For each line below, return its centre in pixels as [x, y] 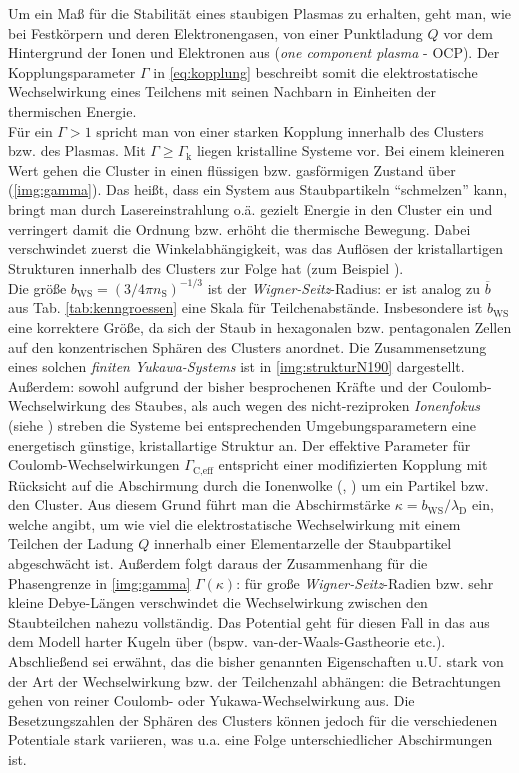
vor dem [468, 32]
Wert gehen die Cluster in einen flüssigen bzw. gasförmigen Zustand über [232, 169]
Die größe [37, 287]
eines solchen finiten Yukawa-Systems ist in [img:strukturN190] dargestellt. [236, 366]
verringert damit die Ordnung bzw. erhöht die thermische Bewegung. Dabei [239, 228]
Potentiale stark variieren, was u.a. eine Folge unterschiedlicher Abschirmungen [250, 739]
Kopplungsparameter [72, 71]
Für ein [30, 130]
